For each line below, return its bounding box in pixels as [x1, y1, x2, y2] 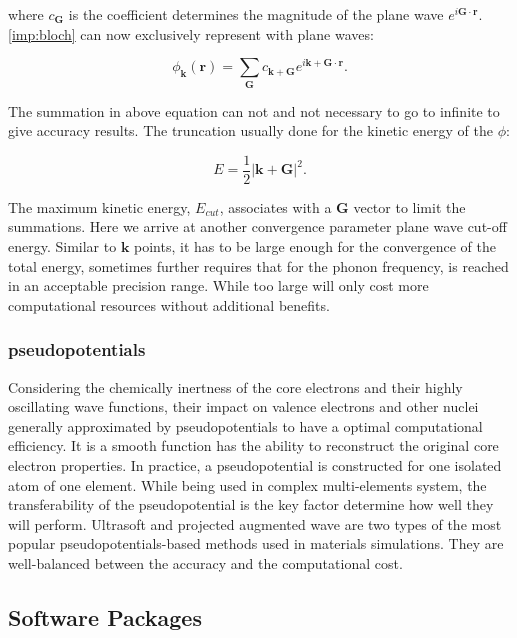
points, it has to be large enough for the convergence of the [134, 236, 496, 257]
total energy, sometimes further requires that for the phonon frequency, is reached [8, 255, 509, 276]
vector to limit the [353, 196, 466, 217]
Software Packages [8, 601, 202, 632]
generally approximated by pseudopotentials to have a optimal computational [8, 415, 483, 436]
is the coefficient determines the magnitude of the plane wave [68, 4, 444, 24]
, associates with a [219, 196, 332, 217]
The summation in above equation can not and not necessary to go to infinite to [8, 100, 500, 121]
